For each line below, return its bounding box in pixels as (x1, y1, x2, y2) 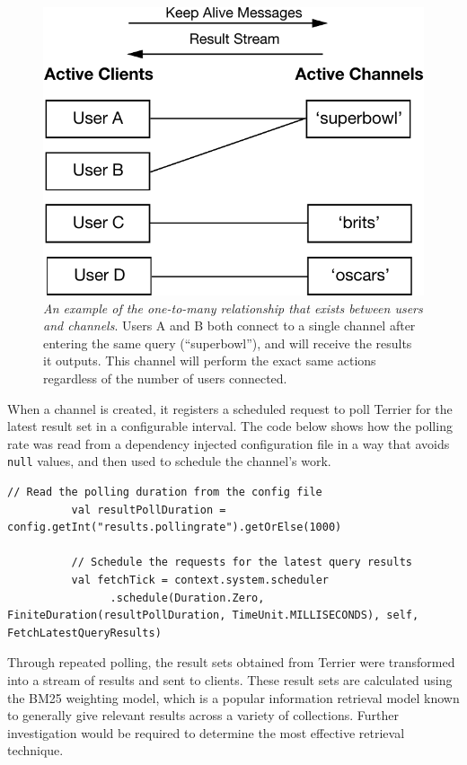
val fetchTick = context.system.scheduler (71, 573, 329, 586)
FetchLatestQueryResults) (7, 626, 162, 639)
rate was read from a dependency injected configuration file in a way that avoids (7, 434, 450, 453)
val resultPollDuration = (71, 503, 226, 516)
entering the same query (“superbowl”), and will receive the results (43, 333, 412, 352)
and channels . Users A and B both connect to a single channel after (43, 316, 416, 335)
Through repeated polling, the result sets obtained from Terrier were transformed (7, 653, 455, 672)
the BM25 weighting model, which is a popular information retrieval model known (7, 688, 460, 707)
